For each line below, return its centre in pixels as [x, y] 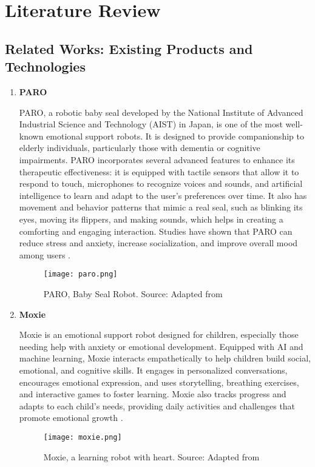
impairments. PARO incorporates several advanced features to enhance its [157, 159]
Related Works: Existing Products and [129, 48]
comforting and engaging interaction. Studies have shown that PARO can [156, 231]
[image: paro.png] [80, 274]
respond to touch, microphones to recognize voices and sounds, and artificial [161, 183]
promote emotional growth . [71, 418]
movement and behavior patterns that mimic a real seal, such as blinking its [161, 207]
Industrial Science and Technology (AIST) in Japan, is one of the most [151, 124]
